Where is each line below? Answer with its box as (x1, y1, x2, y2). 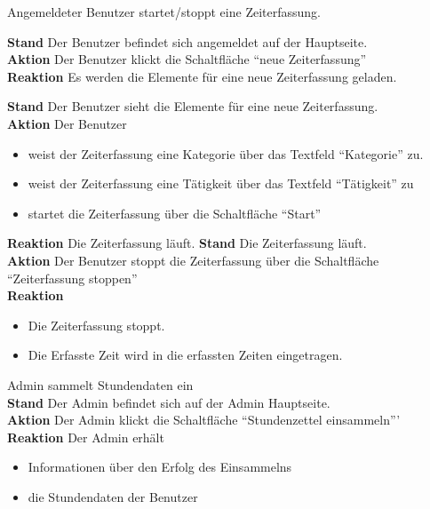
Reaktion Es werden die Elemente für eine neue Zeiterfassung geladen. (7, 67, 397, 85)
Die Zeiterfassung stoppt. (28, 315, 165, 334)
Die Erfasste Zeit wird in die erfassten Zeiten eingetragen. (28, 346, 343, 364)
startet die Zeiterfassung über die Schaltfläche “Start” (28, 203, 322, 222)
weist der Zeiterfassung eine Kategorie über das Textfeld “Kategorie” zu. (28, 144, 424, 163)
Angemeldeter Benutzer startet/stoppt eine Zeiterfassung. (7, 3, 321, 20)
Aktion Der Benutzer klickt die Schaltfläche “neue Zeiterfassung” (7, 50, 367, 68)
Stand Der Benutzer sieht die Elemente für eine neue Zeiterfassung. (7, 97, 378, 115)
